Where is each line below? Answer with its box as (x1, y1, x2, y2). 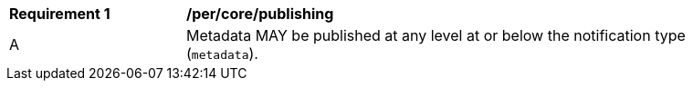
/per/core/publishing (186, 5, 334, 23)
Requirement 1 (9, 5, 110, 23)
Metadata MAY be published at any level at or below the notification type (186, 26, 686, 44)
